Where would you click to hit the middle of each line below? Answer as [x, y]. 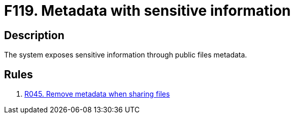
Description [34, 35]
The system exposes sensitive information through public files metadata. [126, 55]
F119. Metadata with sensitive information [148, 11]
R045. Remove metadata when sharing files [97, 94]
